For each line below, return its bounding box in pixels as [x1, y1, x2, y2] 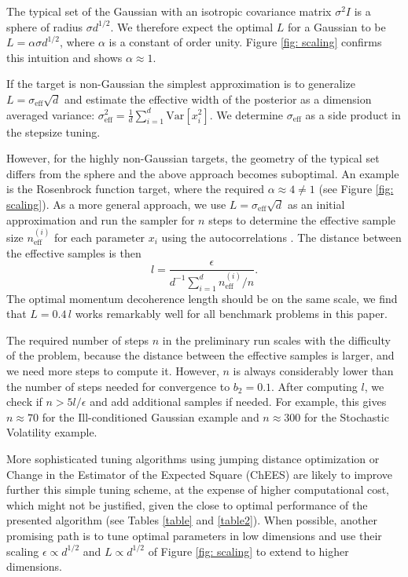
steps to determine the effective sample [208, 211, 395, 228]
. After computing [271, 378, 358, 394]
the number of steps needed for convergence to [6, 378, 230, 394]
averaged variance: [6, 106, 95, 122]
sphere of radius [6, 18, 83, 35]
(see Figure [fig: [318, 181, 394, 197]
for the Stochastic [304, 408, 389, 425]
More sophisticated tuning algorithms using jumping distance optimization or [6, 450, 380, 466]
